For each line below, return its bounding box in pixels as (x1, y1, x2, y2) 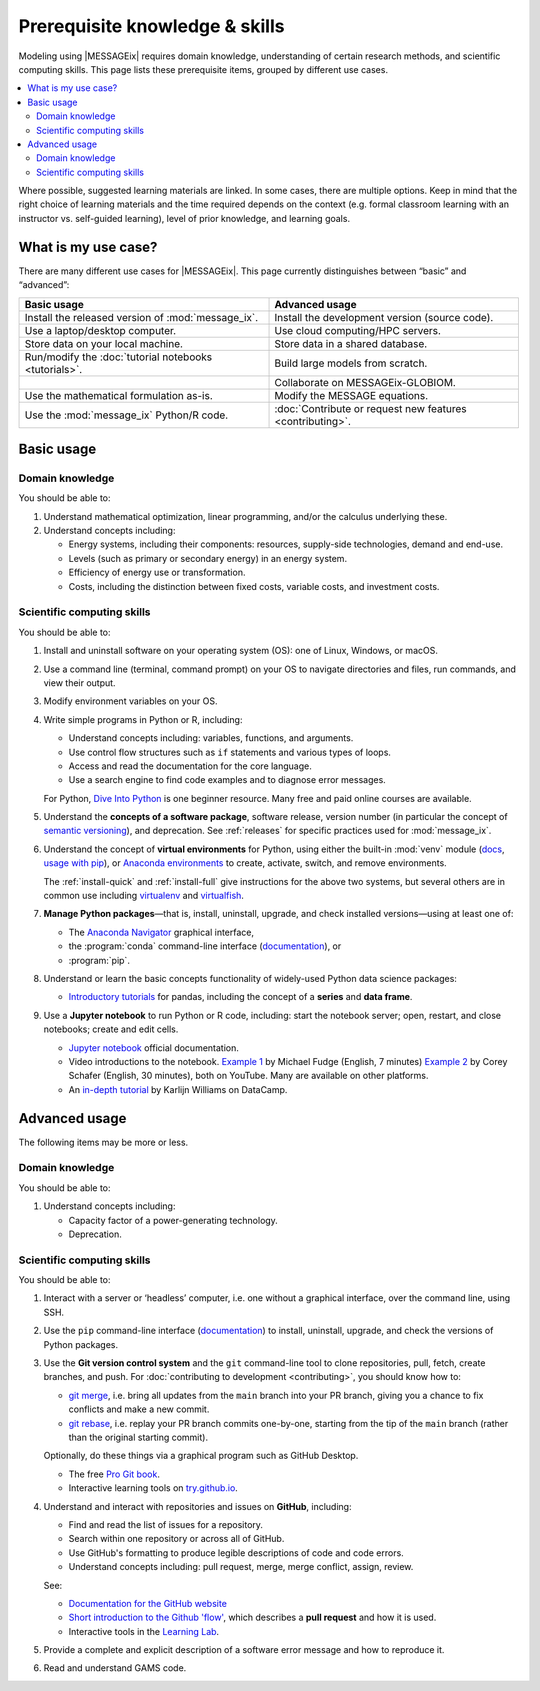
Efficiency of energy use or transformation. (68, 566, 246, 579)
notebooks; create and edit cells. (43, 1023, 179, 1035)
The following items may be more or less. (18, 1136, 189, 1148)
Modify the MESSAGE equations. (274, 388, 429, 402)
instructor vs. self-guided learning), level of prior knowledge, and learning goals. (18, 212, 350, 224)
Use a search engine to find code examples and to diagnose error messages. (68, 774, 387, 786)
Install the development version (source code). (274, 310, 494, 324)
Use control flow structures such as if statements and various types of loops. (68, 746, 392, 758)
